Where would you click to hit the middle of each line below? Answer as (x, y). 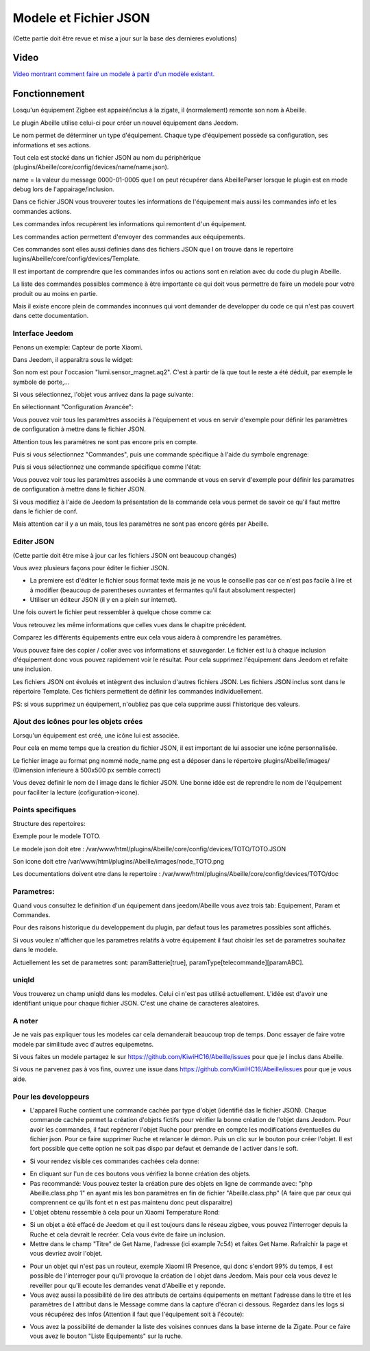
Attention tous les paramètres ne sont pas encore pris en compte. (105, 441)
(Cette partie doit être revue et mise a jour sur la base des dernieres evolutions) (125, 38)
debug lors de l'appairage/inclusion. (63, 189)
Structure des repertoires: (49, 823)
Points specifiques (45, 810)
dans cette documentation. (51, 316)
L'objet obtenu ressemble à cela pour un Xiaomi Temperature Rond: (125, 1212)
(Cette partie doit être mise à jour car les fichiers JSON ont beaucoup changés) (124, 555)
